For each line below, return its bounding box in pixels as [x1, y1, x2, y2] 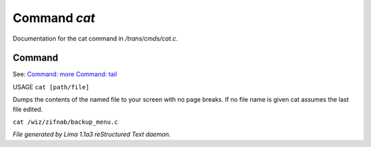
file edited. [12, 105, 43, 113]
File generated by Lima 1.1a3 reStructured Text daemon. [12, 131, 171, 139]
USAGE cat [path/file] [12, 82, 89, 91]
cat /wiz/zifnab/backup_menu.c [12, 118, 118, 126]
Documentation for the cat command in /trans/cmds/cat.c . [12, 34, 179, 43]
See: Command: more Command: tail [12, 70, 117, 78]
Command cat [12, 10, 95, 25]
